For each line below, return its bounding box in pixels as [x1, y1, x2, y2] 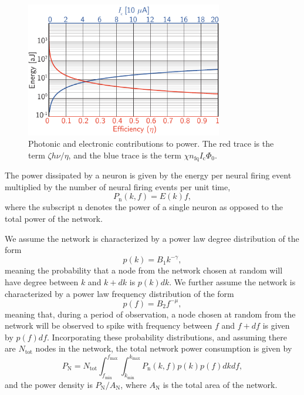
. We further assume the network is [169, 275, 296, 288]
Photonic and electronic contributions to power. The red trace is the [28, 137, 274, 150]
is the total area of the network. [163, 378, 278, 390]
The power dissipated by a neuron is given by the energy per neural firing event [5, 169, 292, 181]
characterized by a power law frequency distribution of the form [5, 287, 234, 299]
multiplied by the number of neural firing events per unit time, [5, 180, 231, 193]
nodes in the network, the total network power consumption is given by [35, 342, 292, 355]
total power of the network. [5, 212, 103, 225]
